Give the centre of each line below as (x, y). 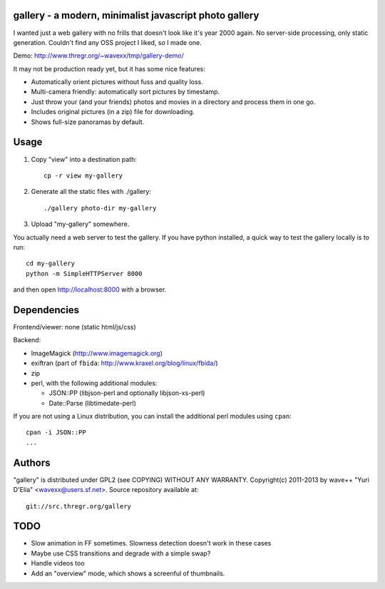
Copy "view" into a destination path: (84, 159)
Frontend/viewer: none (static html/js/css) (75, 327)
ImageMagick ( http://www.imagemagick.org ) (97, 353)
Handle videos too (58, 563)
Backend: (27, 340)
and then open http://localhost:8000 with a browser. (90, 290)
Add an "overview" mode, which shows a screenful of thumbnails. (128, 573)
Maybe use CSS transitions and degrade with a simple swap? (121, 553)
